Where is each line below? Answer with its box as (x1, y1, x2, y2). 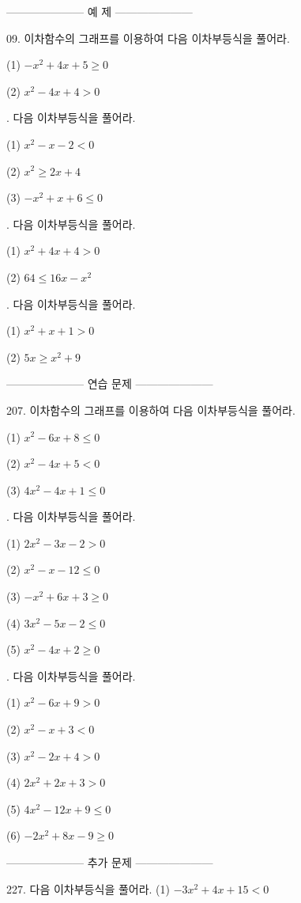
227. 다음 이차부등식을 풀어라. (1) (6, 880, 171, 897)
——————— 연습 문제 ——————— (6, 375, 213, 392)
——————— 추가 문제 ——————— (6, 854, 213, 870)
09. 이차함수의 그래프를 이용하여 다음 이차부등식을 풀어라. (6, 29, 290, 46)
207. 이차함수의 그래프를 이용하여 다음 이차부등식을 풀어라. (6, 401, 295, 418)
